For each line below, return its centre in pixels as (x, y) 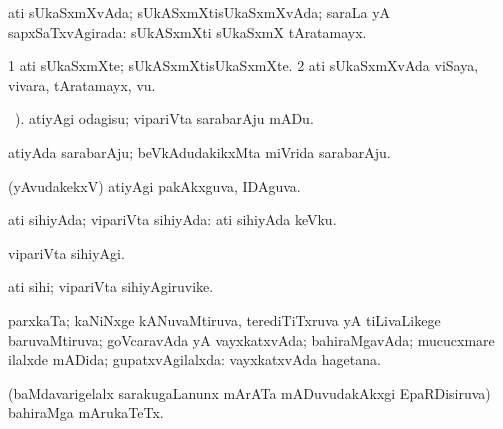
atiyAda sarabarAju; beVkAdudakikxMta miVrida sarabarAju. (199, 151)
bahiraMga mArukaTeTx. (86, 412)
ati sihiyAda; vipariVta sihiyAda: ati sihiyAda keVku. (172, 219)
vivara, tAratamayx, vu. (82, 84)
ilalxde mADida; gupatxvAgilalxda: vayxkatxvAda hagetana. (194, 359)
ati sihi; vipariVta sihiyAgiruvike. (111, 286)
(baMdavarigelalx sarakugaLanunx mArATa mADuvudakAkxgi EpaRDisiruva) (249, 392)
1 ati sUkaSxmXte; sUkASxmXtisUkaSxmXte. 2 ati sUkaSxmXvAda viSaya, (243, 65)
